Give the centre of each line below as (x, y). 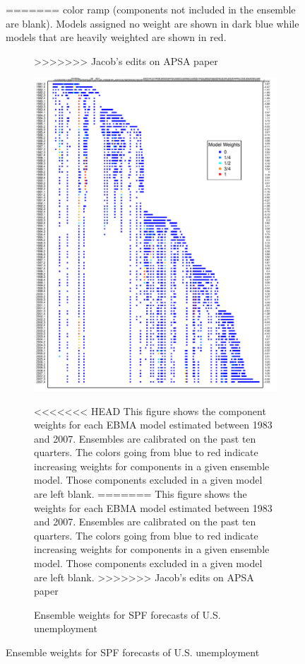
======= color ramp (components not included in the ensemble (151, 9)
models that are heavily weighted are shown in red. (116, 37)
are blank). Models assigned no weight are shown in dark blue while (152, 23)
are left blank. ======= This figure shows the (140, 494)
